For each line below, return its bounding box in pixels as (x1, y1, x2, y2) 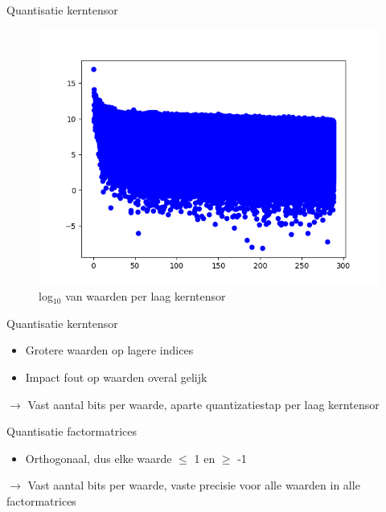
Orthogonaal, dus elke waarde (25, 449, 172, 466)
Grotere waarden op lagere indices (25, 342, 194, 358)
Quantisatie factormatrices (6, 423, 138, 440)
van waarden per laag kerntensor (65, 288, 226, 305)
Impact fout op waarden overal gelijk (25, 368, 207, 385)
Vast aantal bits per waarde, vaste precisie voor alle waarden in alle (27, 477, 360, 494)
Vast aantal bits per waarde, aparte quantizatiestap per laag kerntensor (27, 395, 380, 412)
